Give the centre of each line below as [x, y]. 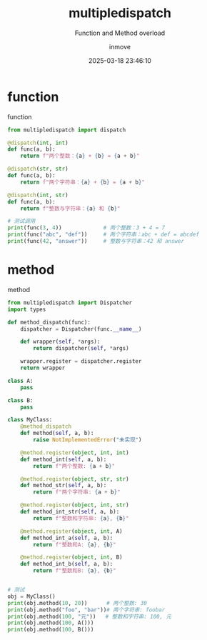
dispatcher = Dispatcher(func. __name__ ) [81, 329]
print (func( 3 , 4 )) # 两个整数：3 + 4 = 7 [86, 228]
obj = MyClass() [31, 596]
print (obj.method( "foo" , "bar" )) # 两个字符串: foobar [86, 610]
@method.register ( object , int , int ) [75, 452]
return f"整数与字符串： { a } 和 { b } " [70, 209]
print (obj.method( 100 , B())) [51, 630]
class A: [20, 381]
